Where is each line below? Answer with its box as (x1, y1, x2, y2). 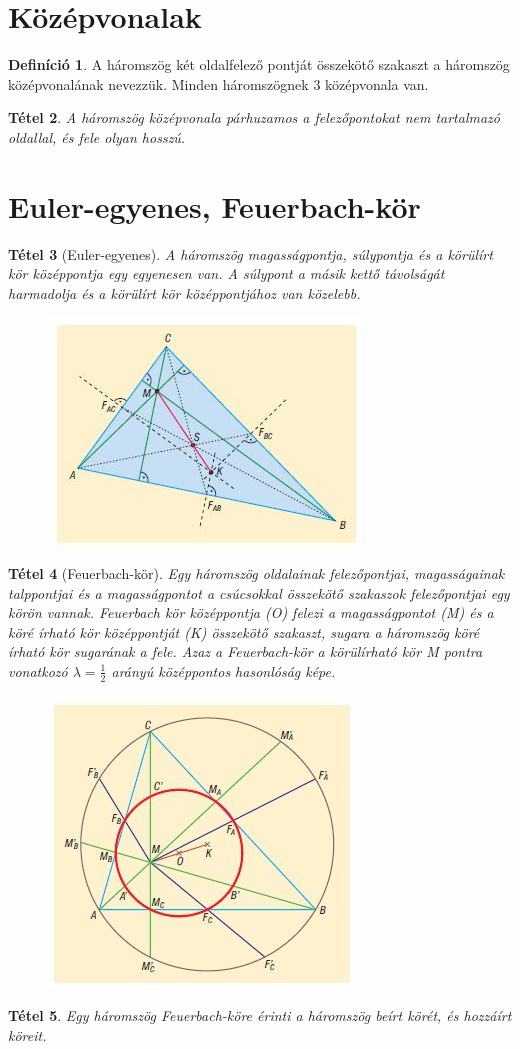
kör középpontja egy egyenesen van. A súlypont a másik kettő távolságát (8, 263, 445, 284)
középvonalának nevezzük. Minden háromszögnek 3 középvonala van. (8, 73, 429, 94)
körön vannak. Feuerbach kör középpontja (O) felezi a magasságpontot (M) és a (8, 602, 494, 623)
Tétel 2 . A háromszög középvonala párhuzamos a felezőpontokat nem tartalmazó (8, 107, 500, 128)
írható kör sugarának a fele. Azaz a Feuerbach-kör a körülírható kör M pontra (8, 641, 483, 662)
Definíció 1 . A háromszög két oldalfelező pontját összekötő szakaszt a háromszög (8, 54, 510, 75)
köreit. (8, 1024, 47, 1045)
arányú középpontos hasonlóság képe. (111, 660, 336, 681)
